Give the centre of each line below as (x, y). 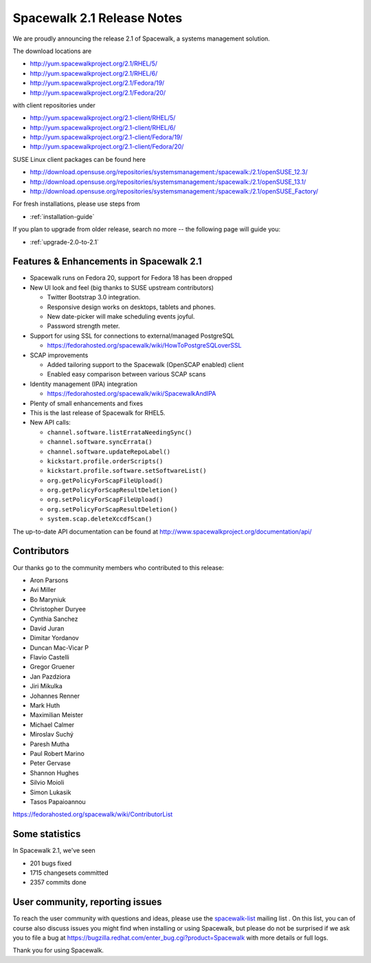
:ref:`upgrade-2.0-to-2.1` (65, 242)
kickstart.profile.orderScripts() (105, 461)
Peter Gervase (50, 763)
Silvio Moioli (47, 783)
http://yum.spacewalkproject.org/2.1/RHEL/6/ (94, 73)
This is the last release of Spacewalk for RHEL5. (98, 412)
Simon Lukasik (50, 792)
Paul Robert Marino (57, 753)
